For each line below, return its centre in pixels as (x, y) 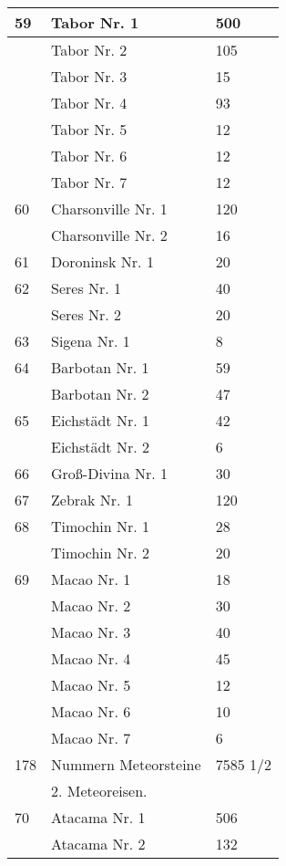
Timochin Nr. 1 (101, 526)
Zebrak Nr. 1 (92, 500)
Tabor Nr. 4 (89, 103)
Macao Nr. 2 (91, 605)
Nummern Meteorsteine (126, 764)
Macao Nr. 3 (91, 632)
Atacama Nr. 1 (98, 817)
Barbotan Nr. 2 (100, 394)
